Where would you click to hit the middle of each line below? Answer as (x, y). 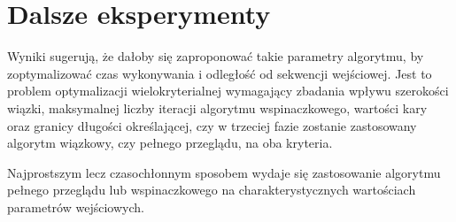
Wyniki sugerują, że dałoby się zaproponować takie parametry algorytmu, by (216, 56)
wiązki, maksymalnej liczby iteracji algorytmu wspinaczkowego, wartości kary (217, 107)
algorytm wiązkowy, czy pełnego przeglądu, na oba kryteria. (170, 143)
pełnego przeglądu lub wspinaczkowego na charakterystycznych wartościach (212, 190)
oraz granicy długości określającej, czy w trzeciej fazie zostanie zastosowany (212, 125)
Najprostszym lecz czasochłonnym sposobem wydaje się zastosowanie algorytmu (224, 172)
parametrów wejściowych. (76, 207)
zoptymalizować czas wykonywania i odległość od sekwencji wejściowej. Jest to (220, 73)
